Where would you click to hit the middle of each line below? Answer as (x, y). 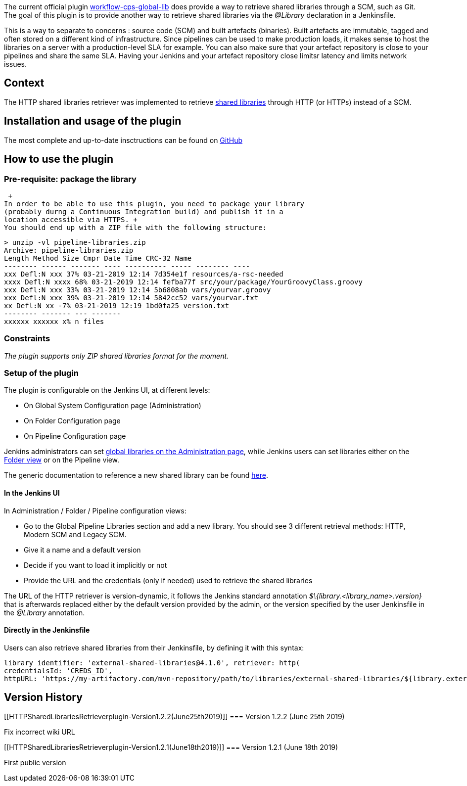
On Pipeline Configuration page (75, 436)
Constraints (27, 339)
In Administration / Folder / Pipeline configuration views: (95, 510)
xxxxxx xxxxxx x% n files (54, 321)
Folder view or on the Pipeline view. (62, 460)
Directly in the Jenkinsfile (47, 630)
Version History (43, 697)
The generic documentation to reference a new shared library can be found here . (136, 475)
